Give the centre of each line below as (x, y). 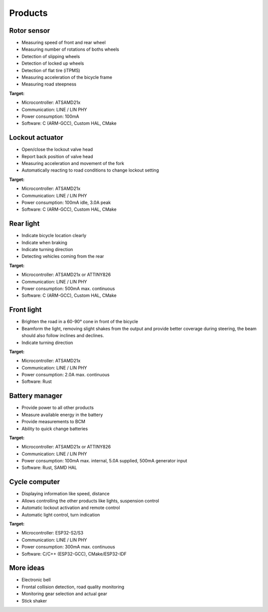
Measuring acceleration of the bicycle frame (67, 78)
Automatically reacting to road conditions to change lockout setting (90, 170)
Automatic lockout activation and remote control (71, 508)
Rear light (24, 224)
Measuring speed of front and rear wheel (64, 43)
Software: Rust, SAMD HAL (49, 468)
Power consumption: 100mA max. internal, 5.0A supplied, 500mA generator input (104, 461)
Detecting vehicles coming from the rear (63, 257)
